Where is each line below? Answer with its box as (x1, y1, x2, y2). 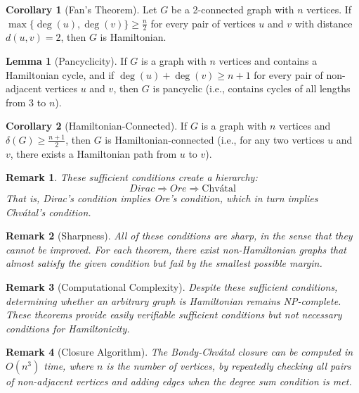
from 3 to (6, 94, 46, 109)
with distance (294, 15, 353, 30)
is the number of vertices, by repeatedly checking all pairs (106, 358, 351, 373)
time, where (44, 358, 93, 373)
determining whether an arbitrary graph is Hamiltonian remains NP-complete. (6, 293, 341, 308)
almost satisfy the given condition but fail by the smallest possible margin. (6, 256, 322, 270)
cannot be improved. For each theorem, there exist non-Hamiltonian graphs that (6, 242, 346, 256)
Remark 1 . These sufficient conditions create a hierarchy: (6, 170, 258, 185)
